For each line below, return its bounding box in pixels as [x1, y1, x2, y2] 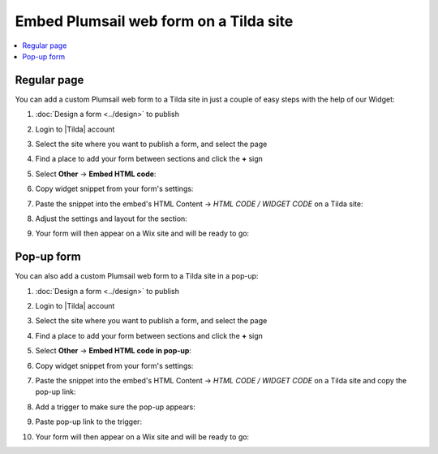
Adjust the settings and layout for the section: [35, 214, 188, 223]
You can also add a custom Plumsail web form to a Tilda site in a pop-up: [15, 271, 259, 281]
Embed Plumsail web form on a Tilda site [15, 12, 294, 30]
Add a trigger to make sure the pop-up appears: [35, 402, 196, 412]
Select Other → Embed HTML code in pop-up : [35, 346, 192, 356]
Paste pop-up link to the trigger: [35, 417, 142, 426]
